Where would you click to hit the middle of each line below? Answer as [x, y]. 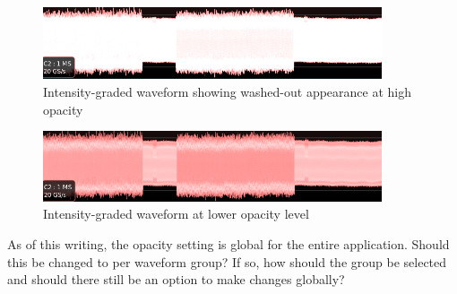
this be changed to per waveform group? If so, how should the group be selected [227, 261]
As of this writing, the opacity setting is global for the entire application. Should [228, 243]
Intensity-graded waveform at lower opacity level [176, 214]
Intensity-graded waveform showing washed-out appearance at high [228, 92]
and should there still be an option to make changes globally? [176, 279]
